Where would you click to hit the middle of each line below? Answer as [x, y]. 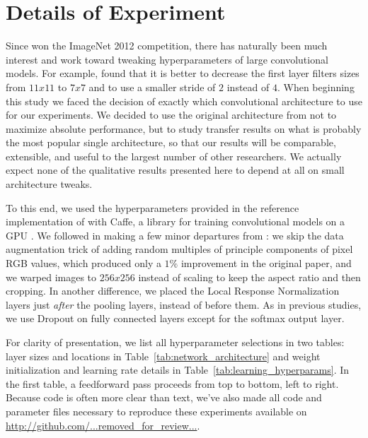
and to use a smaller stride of [152, 87]
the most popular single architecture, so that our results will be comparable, [171, 142]
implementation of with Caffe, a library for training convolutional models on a [176, 221]
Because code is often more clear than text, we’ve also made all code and [164, 397]
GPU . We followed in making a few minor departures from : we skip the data [175, 235]
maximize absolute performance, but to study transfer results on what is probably [184, 128]
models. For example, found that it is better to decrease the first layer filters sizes [183, 73]
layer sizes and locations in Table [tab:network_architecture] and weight [163, 356]
